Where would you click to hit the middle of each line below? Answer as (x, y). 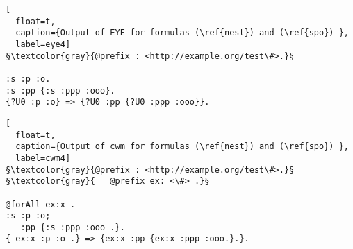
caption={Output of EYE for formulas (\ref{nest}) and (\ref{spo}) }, (182, 33)
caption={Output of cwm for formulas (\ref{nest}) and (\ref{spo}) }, (182, 147)
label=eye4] (43, 44)
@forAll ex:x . (41, 204)
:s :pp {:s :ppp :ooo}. (60, 91)
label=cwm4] (43, 158)
